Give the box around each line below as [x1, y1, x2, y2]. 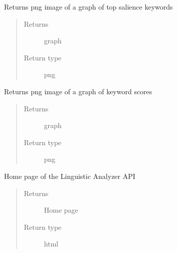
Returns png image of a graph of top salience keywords [4, 2, 173, 12]
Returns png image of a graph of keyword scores [4, 86, 152, 96]
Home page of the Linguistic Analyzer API [4, 170, 135, 181]
